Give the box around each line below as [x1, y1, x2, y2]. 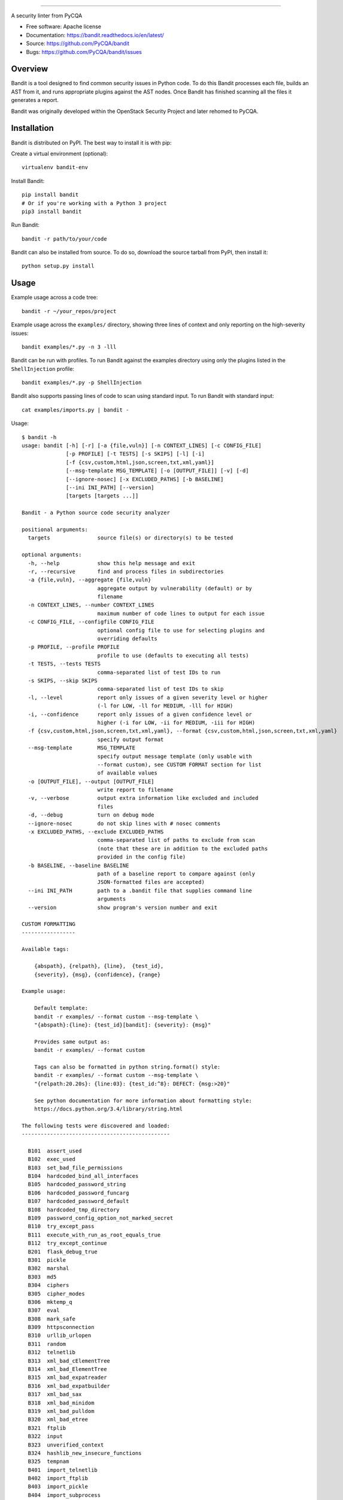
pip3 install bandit [22, 208, 82, 215]
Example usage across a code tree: [11, 294, 98, 301]
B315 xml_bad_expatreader [28, 1374, 107, 1381]
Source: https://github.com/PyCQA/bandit [26, 40, 130, 47]
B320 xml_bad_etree [28, 1416, 89, 1423]
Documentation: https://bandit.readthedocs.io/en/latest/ [26, 31, 165, 38]
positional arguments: [22, 526, 89, 533]
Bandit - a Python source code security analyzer [22, 509, 171, 516]
